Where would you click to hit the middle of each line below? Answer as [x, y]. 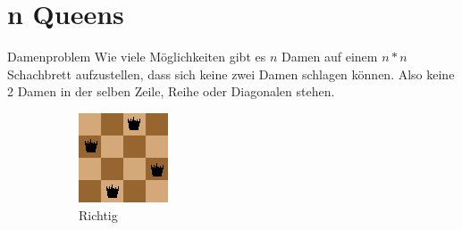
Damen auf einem [329, 57]
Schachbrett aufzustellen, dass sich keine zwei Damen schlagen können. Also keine [231, 74]
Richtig [98, 214]
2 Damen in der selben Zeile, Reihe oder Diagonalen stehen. [171, 91]
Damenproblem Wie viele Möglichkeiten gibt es [137, 57]
